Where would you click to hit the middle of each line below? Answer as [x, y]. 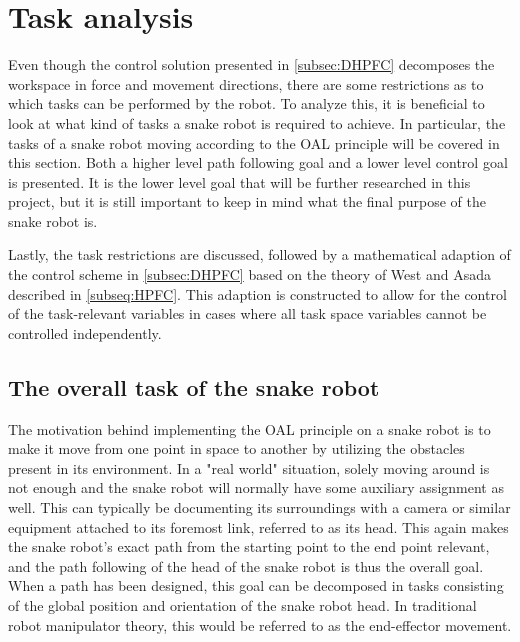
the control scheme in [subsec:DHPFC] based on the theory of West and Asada [249, 274]
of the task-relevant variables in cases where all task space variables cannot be [247, 313]
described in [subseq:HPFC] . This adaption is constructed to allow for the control [257, 293]
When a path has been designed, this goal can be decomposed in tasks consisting [256, 585]
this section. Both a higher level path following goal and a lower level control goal [258, 162]
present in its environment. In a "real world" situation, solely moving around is [249, 467]
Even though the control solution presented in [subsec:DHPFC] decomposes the [251, 64]
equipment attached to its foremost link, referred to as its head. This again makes [258, 526]
